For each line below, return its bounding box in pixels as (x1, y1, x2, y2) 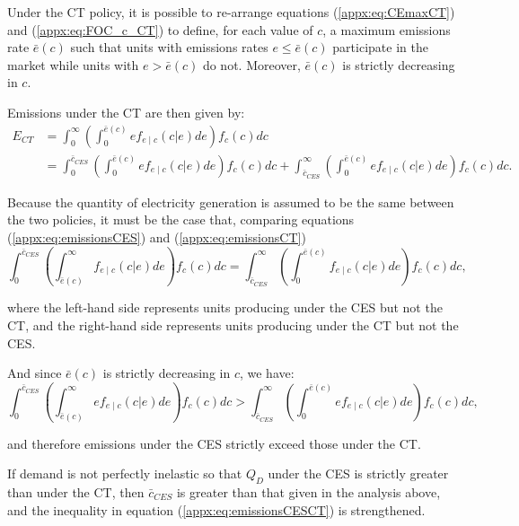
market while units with (7, 55, 139, 74)
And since (7, 364, 62, 382)
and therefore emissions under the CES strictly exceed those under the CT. (7, 434, 421, 452)
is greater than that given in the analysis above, (176, 482, 441, 501)
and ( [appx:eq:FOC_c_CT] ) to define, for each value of (7, 20, 313, 39)
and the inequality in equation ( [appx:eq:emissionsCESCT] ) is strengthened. (7, 500, 426, 519)
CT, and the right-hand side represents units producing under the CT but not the (7, 315, 459, 334)
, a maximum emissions (322, 20, 451, 39)
